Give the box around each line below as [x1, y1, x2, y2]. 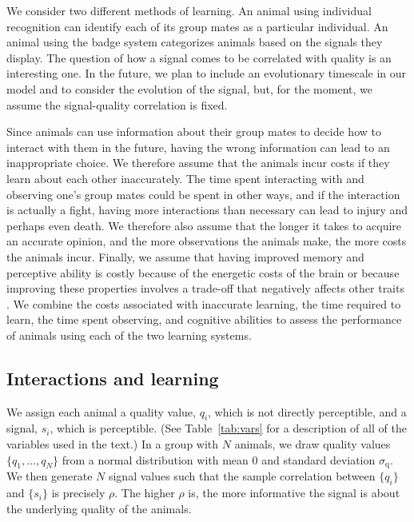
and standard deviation [261, 451, 376, 468]
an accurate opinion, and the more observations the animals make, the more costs [6, 233, 407, 249]
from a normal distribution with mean [62, 451, 249, 468]
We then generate [6, 468, 93, 484]
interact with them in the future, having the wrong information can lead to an [6, 138, 390, 155]
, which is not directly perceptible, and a [208, 403, 407, 420]
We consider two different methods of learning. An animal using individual [6, 2, 372, 18]
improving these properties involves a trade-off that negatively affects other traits [6, 280, 404, 297]
